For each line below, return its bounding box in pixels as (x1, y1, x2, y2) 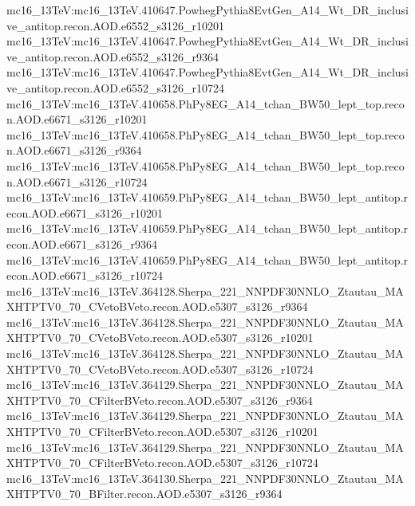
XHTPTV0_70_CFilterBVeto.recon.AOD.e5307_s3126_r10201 (6, 423, 318, 440)
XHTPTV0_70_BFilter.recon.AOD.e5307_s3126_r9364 (6, 485, 283, 502)
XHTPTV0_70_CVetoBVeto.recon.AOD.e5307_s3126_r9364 (6, 298, 308, 315)
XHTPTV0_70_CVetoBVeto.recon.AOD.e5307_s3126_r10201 (6, 329, 314, 346)
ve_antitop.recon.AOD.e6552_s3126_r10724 (6, 79, 224, 96)
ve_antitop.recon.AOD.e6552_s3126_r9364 (6, 48, 219, 65)
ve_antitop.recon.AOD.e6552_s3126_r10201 (6, 17, 224, 33)
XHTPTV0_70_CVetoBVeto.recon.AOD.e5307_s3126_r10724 (6, 360, 314, 377)
